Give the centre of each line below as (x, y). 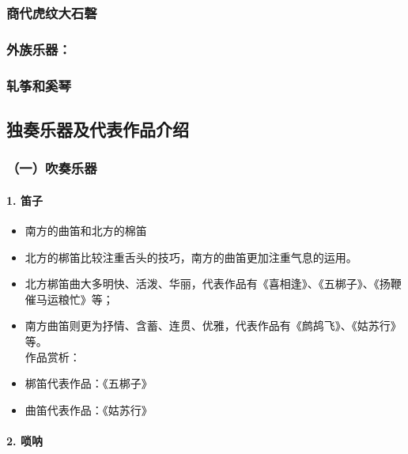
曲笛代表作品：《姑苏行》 (89, 409)
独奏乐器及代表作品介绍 (98, 129)
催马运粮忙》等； (69, 299)
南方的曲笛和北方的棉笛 (86, 230)
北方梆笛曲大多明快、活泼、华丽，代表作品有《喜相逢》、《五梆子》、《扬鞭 (213, 284)
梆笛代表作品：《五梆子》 (89, 383)
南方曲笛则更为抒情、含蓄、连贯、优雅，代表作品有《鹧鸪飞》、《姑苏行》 (213, 325)
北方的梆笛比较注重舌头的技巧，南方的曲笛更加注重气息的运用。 (191, 257)
